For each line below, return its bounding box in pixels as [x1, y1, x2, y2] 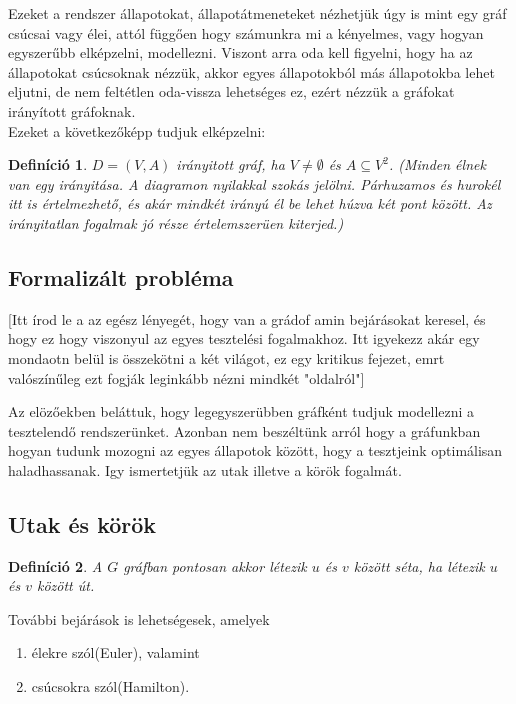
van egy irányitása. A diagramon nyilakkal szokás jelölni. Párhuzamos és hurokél [8, 173, 501, 194]
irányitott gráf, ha [176, 154, 285, 175]
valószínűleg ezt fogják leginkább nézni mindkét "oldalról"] [8, 367, 365, 388]
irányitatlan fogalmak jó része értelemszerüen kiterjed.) [8, 212, 344, 233]
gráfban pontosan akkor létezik [123, 555, 307, 576]
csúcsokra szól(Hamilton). [31, 676, 190, 697]
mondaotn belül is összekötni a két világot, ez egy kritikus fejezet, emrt [8, 347, 445, 368]
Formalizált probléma [8, 261, 234, 292]
